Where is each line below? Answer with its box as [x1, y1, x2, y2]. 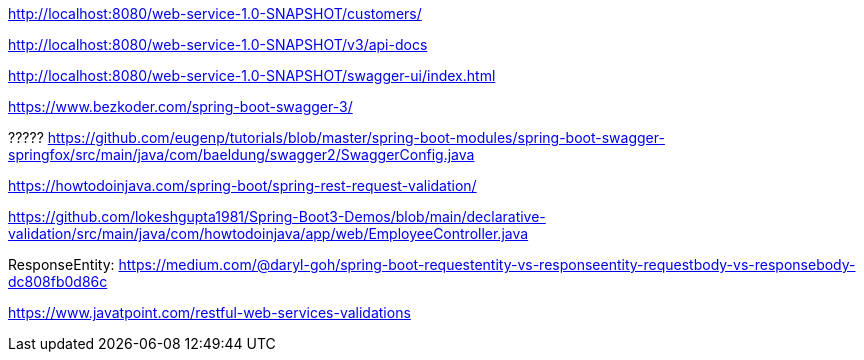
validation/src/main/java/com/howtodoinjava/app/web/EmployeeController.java [8, 225, 529, 242]
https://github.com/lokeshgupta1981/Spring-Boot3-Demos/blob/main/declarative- [8, 208, 546, 225]
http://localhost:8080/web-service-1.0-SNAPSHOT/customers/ [8, 5, 422, 22]
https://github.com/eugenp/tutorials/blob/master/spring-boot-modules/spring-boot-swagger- [47, 129, 665, 146]
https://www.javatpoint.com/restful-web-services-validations [8, 304, 411, 321]
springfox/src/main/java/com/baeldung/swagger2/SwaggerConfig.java [8, 146, 475, 163]
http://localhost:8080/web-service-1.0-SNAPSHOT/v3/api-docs [8, 36, 428, 53]
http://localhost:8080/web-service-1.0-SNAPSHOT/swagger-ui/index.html [8, 67, 496, 84]
